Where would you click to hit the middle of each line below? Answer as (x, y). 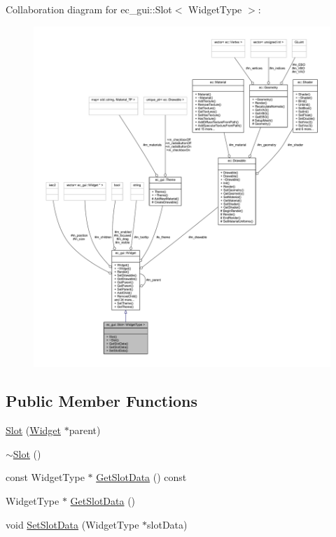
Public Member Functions (101, 401)
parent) (85, 430)
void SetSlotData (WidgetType (72, 524)
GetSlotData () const (141, 477)
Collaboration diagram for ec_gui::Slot (89, 9)
